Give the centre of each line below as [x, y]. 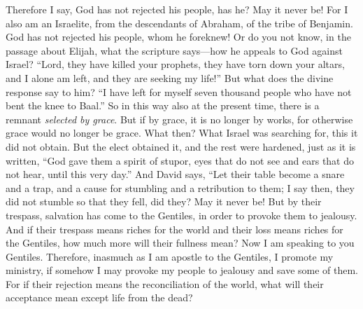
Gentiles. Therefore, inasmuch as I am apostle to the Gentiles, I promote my [170, 256]
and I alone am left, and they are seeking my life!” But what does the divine [170, 77]
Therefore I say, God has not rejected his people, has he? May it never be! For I [177, 9]
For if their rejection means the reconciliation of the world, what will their [165, 283]
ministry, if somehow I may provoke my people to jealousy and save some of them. [182, 270]
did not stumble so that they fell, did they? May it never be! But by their [164, 201]
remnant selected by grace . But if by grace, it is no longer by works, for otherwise [179, 119]
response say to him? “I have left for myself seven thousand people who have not [179, 91]
